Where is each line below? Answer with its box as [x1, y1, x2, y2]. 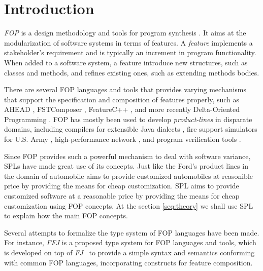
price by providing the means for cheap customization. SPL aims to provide [4, 180, 239, 191]
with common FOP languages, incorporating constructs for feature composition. [4, 257, 253, 267]
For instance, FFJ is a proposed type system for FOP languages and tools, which [4, 237, 256, 248]
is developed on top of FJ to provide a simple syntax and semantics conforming [4, 247, 255, 257]
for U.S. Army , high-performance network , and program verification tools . [4, 134, 241, 144]
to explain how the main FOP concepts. [4, 210, 128, 221]
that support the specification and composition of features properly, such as [4, 94, 240, 104]
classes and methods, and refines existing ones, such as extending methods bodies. [4, 67, 259, 78]
